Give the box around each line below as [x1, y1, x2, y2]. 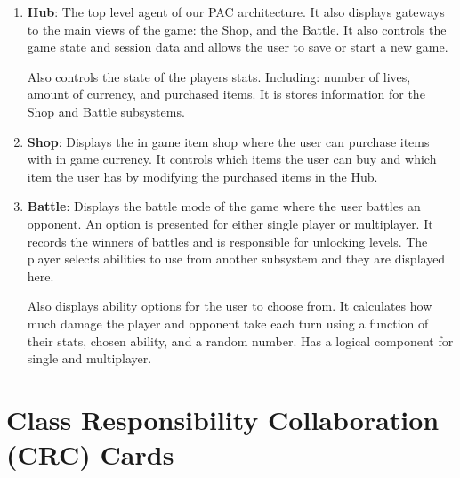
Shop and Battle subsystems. [27, 101, 185, 120]
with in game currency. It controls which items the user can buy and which [27, 150, 437, 168]
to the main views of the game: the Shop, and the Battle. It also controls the [27, 20, 447, 38]
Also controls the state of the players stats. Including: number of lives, [27, 67, 411, 85]
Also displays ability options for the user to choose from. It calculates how [27, 296, 432, 315]
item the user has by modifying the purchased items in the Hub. [27, 166, 378, 185]
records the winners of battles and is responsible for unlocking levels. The [27, 231, 428, 250]
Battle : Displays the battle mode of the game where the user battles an [27, 197, 421, 215]
